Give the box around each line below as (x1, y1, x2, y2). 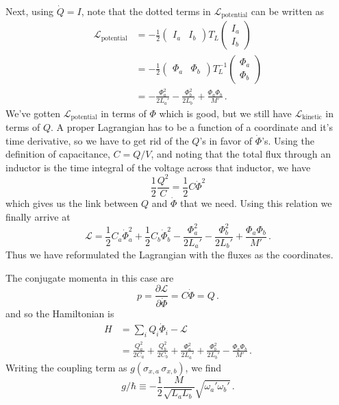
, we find (185, 360, 222, 374)
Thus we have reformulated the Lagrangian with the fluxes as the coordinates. (5, 247, 334, 262)
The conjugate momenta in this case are (5, 270, 174, 284)
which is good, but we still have (159, 106, 292, 120)
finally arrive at (5, 209, 71, 223)
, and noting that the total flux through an (151, 147, 331, 161)
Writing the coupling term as (5, 360, 127, 374)
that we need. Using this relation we (180, 195, 332, 210)
